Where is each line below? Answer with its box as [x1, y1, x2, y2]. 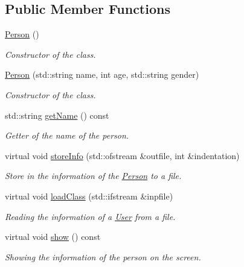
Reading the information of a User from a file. [5, 210, 176, 222]
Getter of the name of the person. [5, 129, 129, 142]
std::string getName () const [5, 108, 109, 121]
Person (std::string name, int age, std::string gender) [5, 68, 199, 81]
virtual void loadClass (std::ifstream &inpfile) [5, 189, 173, 202]
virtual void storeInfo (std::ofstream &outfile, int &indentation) [5, 149, 240, 162]
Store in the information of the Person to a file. [5, 169, 182, 182]
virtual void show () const [5, 230, 101, 243]
